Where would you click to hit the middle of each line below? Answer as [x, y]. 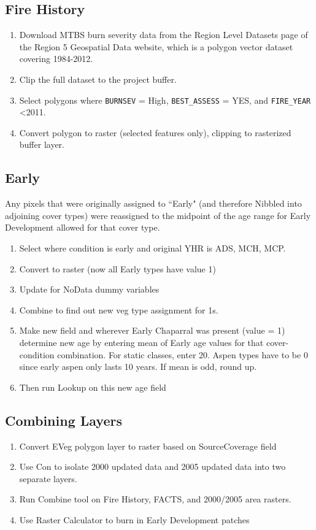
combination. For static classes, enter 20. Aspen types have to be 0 [183, 354]
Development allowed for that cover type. [83, 227]
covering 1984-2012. [56, 59]
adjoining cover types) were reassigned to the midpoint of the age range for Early [158, 215]
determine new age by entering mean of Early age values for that [141, 342]
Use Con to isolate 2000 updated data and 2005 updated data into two [152, 467]
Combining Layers [64, 420]
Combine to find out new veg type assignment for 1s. [119, 309]
